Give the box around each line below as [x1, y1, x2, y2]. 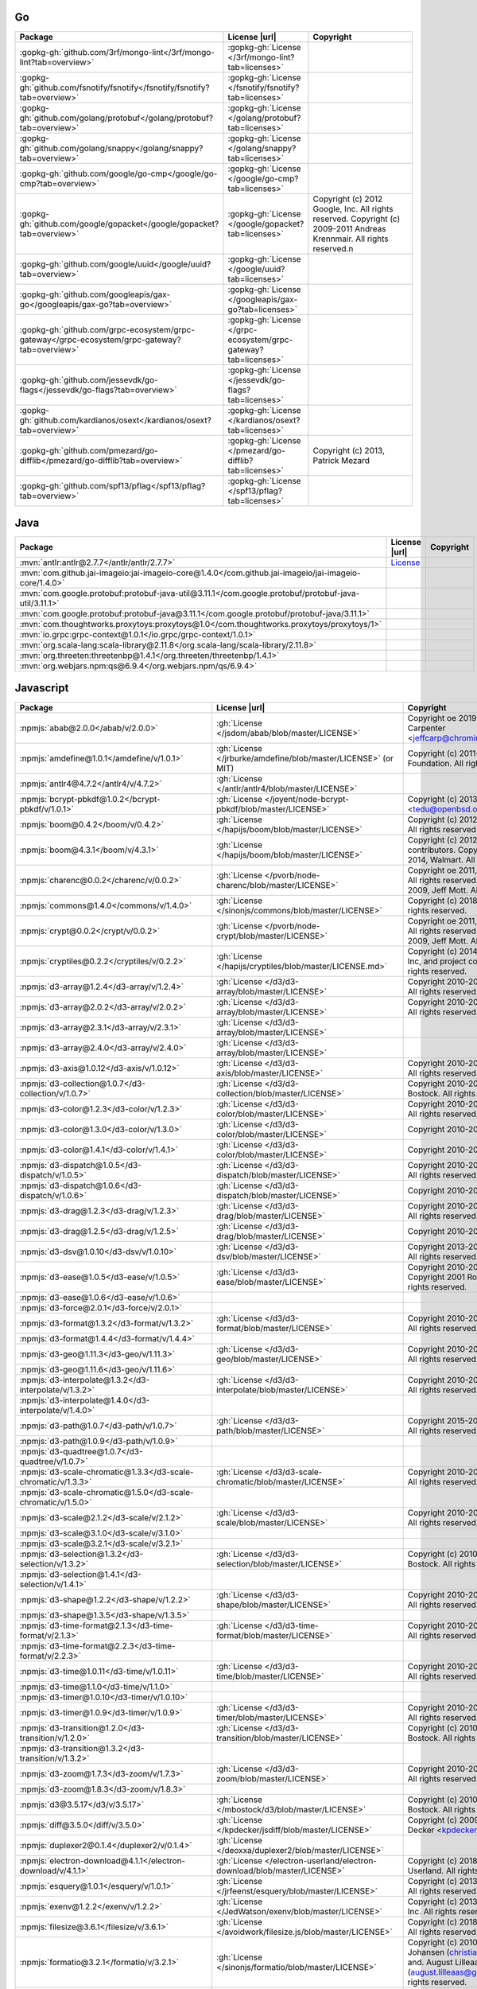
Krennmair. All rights [312, 233, 389, 244]
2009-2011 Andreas [312, 223, 386, 234]
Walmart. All [429, 854, 475, 865]
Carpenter [407, 722, 446, 734]
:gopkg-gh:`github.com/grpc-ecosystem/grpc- [19, 324, 195, 335]
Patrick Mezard [312, 454, 370, 465]
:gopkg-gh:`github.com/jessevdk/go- [19, 374, 158, 385]
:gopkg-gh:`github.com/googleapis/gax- [19, 289, 171, 300]
